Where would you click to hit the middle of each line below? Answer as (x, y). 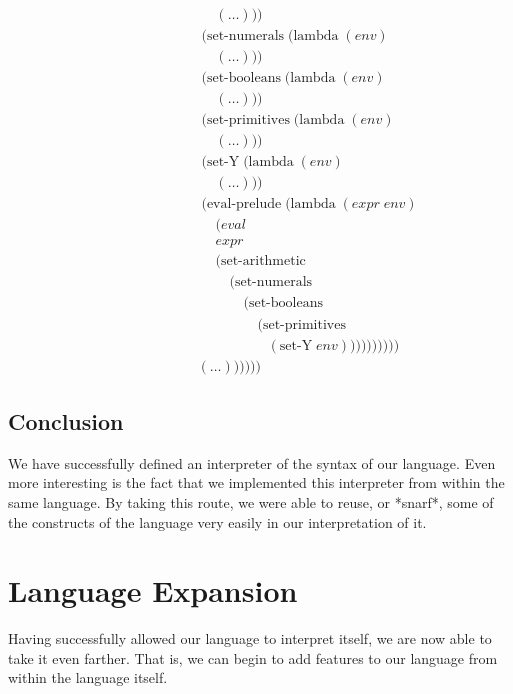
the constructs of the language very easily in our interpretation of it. (217, 521)
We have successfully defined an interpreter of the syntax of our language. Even (252, 462)
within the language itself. (88, 677)
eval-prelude (244, 204)
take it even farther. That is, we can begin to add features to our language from (253, 657)
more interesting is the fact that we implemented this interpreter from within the (256, 482)
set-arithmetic (263, 261)
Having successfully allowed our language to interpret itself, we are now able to (250, 638)
